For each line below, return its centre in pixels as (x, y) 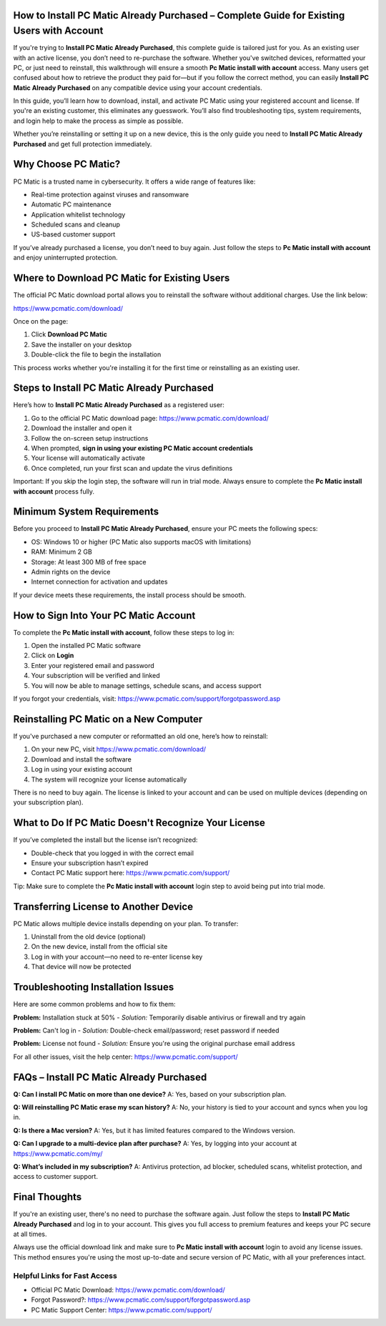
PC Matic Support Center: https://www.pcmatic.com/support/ (122, 1310)
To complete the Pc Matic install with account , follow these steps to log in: (124, 632)
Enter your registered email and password (93, 665)
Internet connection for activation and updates (99, 582)
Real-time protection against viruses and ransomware (110, 194)
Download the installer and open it (81, 428)
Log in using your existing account (82, 769)
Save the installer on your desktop (81, 344)
